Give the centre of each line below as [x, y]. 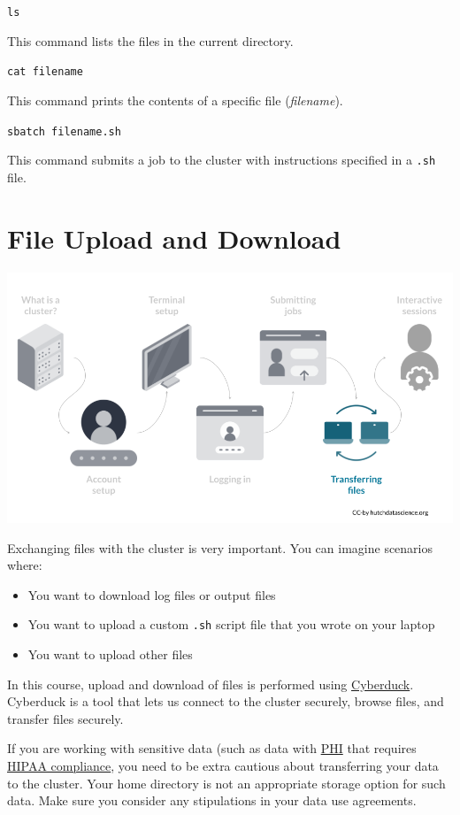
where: [25, 565]
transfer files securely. [65, 718]
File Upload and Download [174, 238]
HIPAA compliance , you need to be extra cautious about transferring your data [223, 766]
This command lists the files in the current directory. [150, 40]
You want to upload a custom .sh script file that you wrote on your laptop [231, 624]
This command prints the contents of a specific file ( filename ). [175, 100]
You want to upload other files [110, 654]
